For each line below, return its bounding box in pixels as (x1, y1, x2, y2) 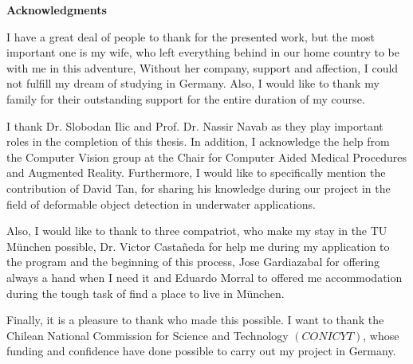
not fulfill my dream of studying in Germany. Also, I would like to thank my (6, 75, 380, 92)
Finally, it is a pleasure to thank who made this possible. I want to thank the (6, 311, 384, 328)
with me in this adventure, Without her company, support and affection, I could (6, 59, 399, 76)
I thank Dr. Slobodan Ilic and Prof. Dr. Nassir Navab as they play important (6, 117, 383, 134)
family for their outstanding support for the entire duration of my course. (6, 90, 365, 107)
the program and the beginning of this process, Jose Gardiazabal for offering (6, 253, 380, 270)
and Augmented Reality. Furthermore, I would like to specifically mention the (6, 164, 386, 181)
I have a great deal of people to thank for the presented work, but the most (6, 28, 375, 45)
